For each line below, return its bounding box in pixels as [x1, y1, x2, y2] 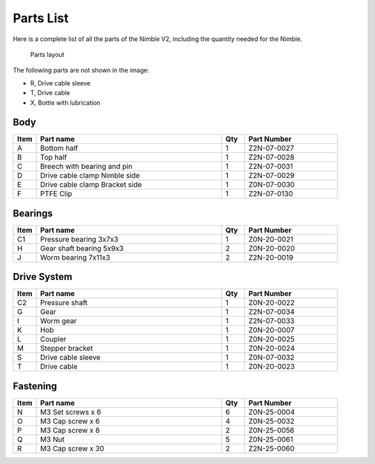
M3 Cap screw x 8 [40, 425, 100, 435]
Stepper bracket [40, 344, 93, 354]
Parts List [12, 10, 69, 26]
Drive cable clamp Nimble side [40, 171, 140, 181]
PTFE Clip [40, 189, 73, 199]
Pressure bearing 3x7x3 [40, 234, 119, 244]
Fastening [12, 380, 58, 392]
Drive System [12, 271, 73, 283]
